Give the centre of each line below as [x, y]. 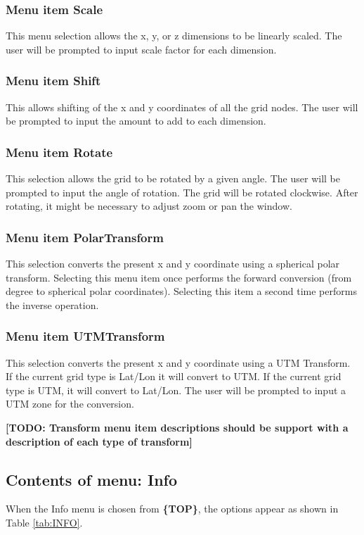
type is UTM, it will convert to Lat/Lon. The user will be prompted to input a [176, 390]
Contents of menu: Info [92, 479]
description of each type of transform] [99, 441]
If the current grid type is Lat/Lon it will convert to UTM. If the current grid [174, 376]
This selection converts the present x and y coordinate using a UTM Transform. [178, 362]
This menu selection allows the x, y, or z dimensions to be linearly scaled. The [174, 36]
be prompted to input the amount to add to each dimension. [136, 121]
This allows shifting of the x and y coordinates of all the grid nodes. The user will [182, 107]
